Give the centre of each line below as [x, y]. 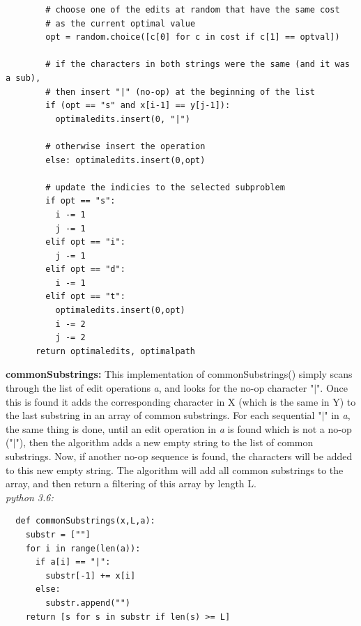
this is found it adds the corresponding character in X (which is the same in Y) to [181, 401]
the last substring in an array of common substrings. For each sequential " [164, 415]
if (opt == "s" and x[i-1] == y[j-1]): [138, 106]
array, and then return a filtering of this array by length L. [131, 483]
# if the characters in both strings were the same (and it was [198, 64]
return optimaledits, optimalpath [115, 351]
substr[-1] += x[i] [91, 575]
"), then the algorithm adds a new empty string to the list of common [164, 442]
